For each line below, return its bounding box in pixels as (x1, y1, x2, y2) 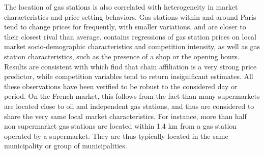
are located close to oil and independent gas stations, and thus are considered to (4, 100, 254, 111)
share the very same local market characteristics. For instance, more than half (4, 110, 247, 121)
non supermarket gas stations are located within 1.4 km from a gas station (4, 121, 237, 131)
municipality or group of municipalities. (4, 140, 127, 151)
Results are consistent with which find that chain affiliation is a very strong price (4, 61, 257, 71)
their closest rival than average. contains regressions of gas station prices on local (4, 31, 256, 42)
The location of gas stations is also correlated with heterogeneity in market (4, 2, 238, 12)
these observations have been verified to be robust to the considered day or (4, 81, 238, 91)
